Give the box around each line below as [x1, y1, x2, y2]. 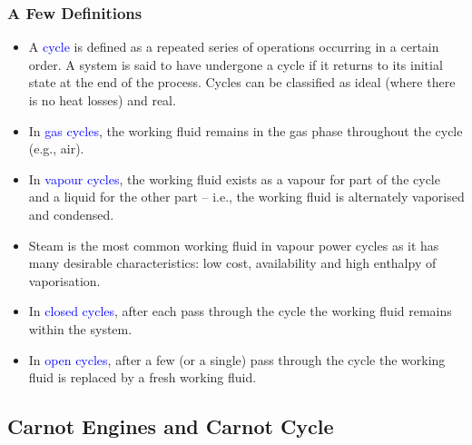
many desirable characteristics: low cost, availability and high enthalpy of [28, 253, 437, 272]
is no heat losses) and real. [28, 91, 176, 109]
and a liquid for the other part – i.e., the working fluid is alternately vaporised [28, 187, 465, 206]
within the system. [28, 319, 133, 338]
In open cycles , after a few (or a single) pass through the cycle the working [28, 350, 446, 369]
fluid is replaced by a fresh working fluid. [28, 368, 257, 387]
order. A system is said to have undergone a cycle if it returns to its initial [28, 54, 443, 74]
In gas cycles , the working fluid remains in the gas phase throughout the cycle [28, 121, 463, 140]
